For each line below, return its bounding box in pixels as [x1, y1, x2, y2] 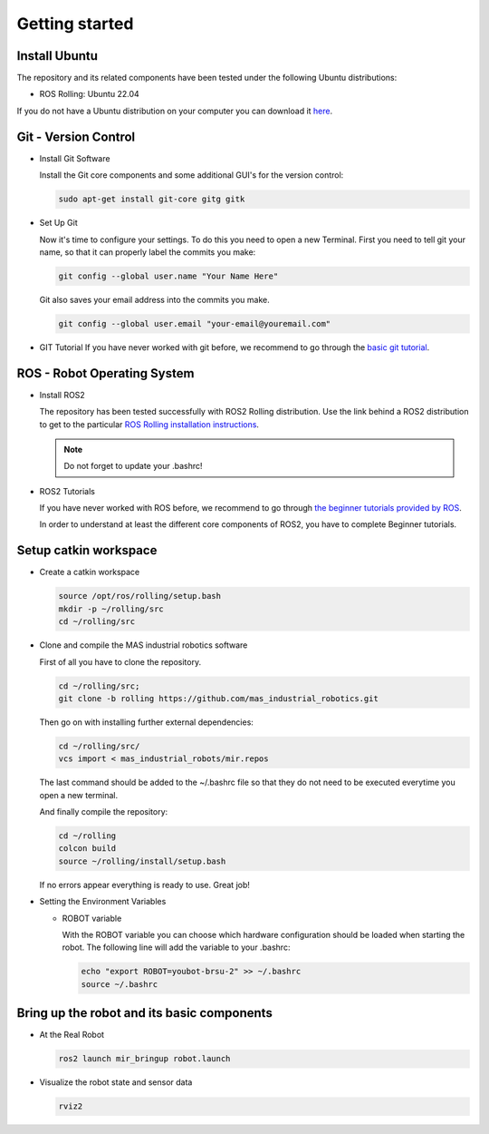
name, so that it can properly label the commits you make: [39, 246, 256, 258]
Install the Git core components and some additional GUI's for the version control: [39, 170, 344, 181]
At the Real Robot [39, 1030, 104, 1041]
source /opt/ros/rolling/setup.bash [58, 591, 222, 601]
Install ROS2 [39, 389, 85, 400]
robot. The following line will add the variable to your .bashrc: [62, 942, 291, 953]
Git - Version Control [16, 129, 136, 144]
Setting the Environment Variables [39, 896, 167, 907]
